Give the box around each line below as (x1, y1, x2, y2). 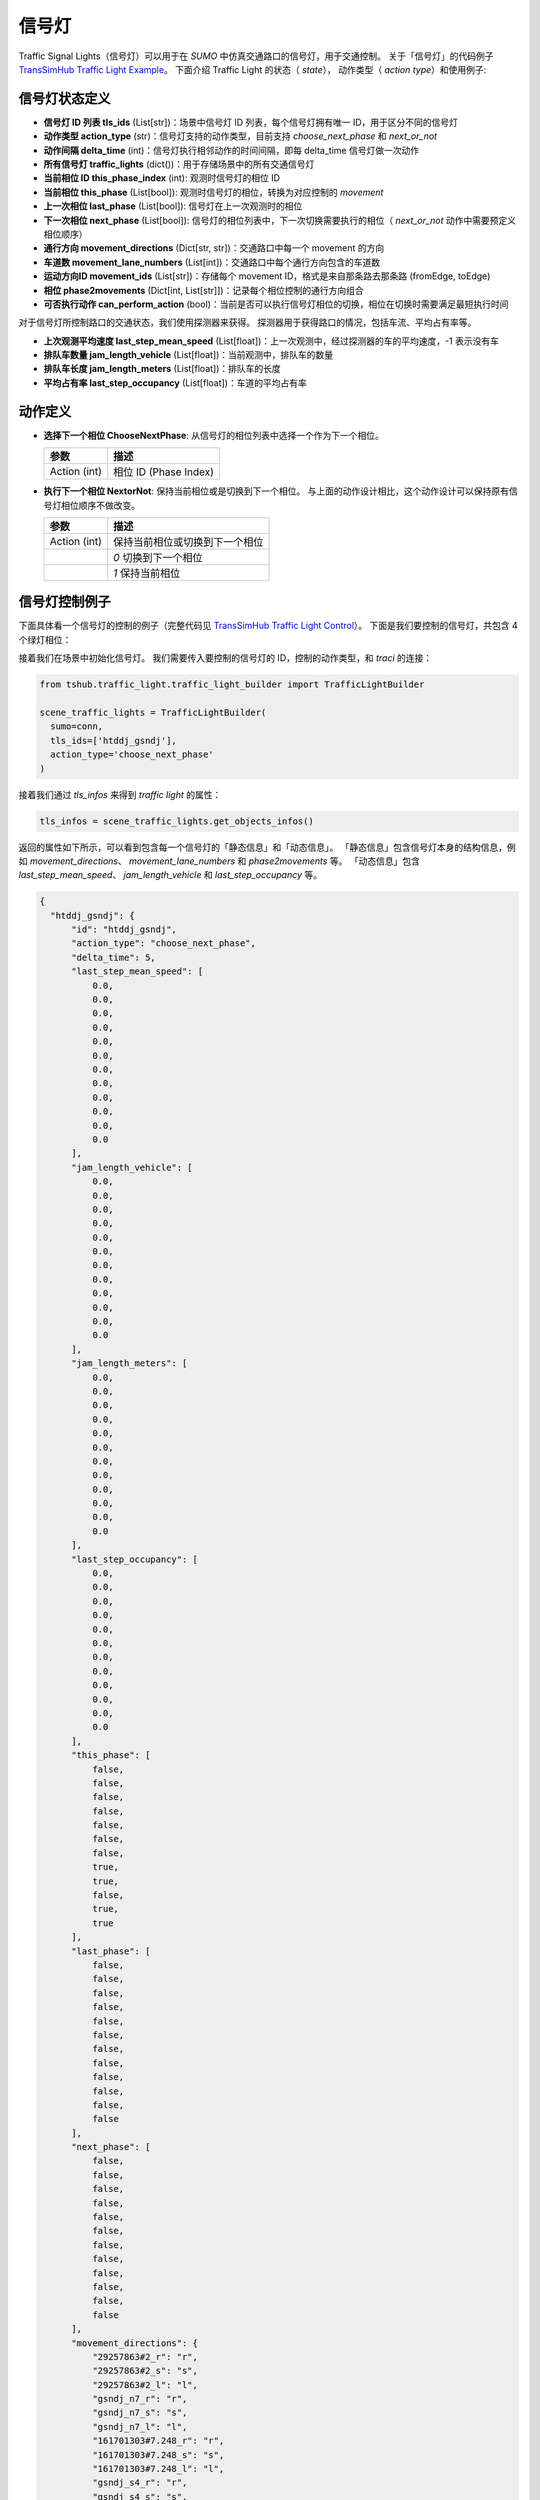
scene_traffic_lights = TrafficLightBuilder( (39, 707, 267, 719)
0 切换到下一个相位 (113, 550, 203, 564)
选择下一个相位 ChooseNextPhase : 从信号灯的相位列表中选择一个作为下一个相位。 (43, 429, 385, 441)
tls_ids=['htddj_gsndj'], (50, 735, 177, 746)
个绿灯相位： (18, 633, 72, 645)
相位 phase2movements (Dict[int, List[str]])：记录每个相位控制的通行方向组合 (43, 284, 364, 296)
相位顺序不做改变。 (60, 499, 140, 511)
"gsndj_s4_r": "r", (91, 2477, 188, 2489)
